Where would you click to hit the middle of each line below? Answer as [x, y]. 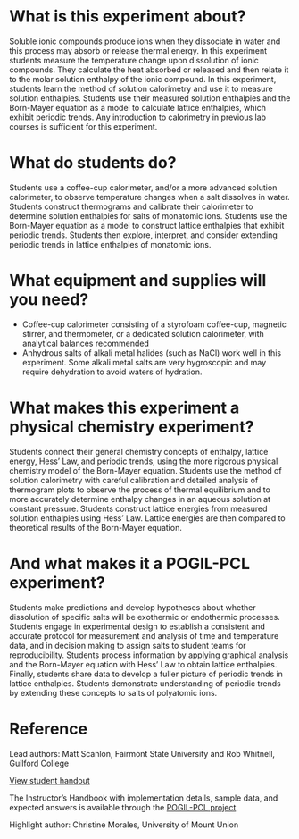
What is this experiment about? [128, 17]
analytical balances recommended [86, 343]
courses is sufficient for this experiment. [83, 126]
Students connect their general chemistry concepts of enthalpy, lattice [139, 451]
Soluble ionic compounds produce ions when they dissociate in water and [145, 41]
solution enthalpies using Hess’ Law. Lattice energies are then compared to [147, 518]
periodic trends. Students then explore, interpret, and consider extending [144, 235]
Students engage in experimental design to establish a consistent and [137, 626]
